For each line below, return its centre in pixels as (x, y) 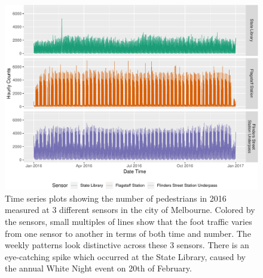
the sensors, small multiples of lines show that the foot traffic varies (129, 221)
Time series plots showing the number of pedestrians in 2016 (116, 198)
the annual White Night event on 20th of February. (98, 268)
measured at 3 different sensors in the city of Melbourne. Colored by (130, 210)
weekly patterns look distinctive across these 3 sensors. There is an (127, 245)
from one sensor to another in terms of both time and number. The (128, 233)
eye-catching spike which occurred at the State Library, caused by (125, 256)
